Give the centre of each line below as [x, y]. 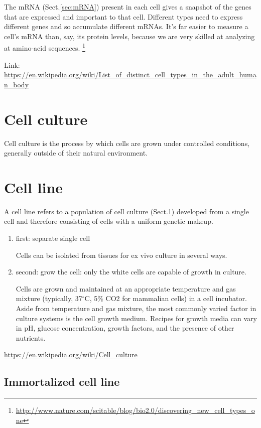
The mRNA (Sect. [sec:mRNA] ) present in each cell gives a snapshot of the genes [128, 7]
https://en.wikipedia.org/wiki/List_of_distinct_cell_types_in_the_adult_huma [130, 75]
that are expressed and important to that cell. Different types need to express [123, 16]
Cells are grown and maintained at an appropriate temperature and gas [126, 288]
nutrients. [31, 337]
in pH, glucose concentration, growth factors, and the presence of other [125, 328]
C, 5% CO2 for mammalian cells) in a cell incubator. [166, 298]
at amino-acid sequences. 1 [45, 47]
